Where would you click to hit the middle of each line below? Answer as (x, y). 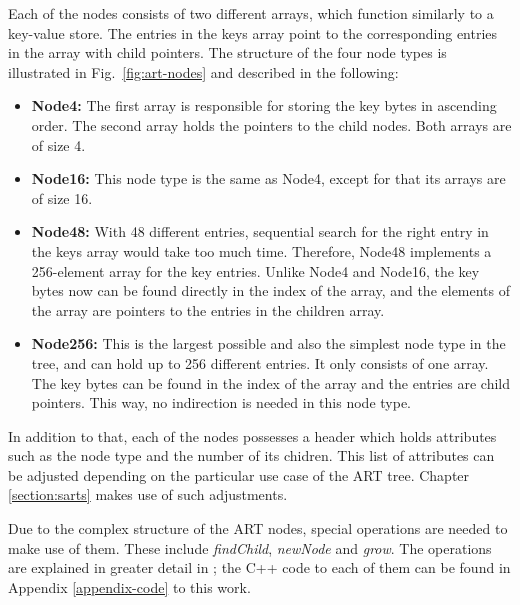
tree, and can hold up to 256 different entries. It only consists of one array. (260, 362)
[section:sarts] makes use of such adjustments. (148, 494)
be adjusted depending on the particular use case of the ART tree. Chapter (239, 474)
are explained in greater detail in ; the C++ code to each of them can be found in (259, 567)
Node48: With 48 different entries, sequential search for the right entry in (260, 231)
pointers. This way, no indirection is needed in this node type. (221, 402)
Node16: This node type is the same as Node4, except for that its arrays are (268, 178)
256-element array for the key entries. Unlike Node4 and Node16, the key (255, 270)
